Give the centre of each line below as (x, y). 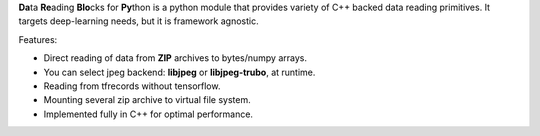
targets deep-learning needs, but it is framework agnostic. (138, 21)
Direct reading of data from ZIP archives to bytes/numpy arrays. (175, 58)
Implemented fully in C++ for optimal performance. (148, 114)
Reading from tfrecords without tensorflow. (132, 86)
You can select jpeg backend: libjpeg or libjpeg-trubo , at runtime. (179, 72)
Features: (38, 39)
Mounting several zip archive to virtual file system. (147, 100)
